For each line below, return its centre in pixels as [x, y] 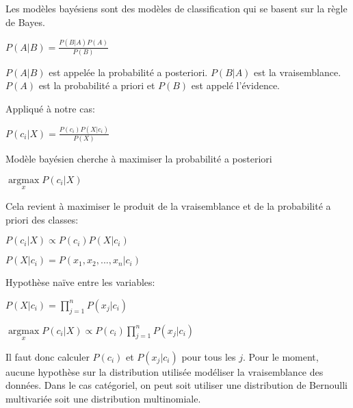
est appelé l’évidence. [236, 85]
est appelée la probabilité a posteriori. [128, 72]
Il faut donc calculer [48, 356]
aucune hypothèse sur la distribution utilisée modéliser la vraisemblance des [165, 371]
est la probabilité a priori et [97, 85]
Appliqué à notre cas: [50, 108]
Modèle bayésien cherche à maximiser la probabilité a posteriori [139, 159]
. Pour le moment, [281, 356]
